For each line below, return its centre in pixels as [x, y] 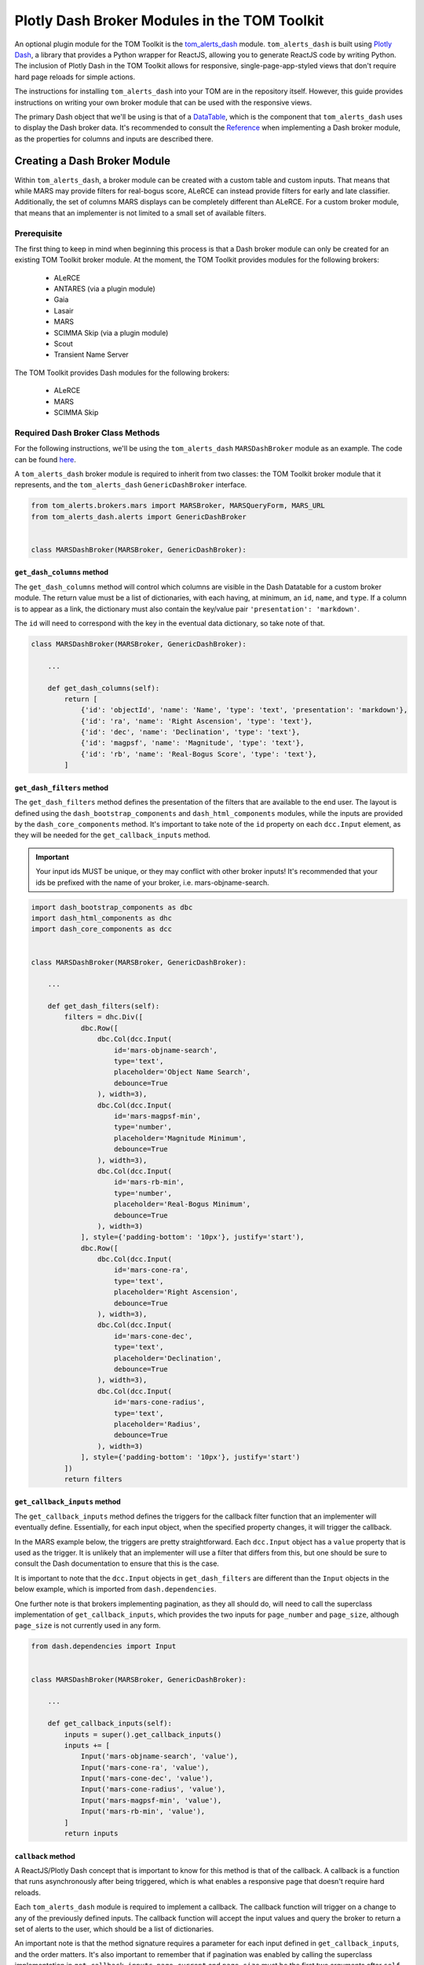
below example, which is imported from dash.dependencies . [115, 1589]
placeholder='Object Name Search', [183, 1072]
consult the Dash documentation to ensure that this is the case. [117, 1563]
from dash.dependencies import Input [104, 1646]
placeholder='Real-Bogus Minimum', [183, 1204]
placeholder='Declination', [168, 1358]
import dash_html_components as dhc [102, 918]
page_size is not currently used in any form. [88, 1625]
